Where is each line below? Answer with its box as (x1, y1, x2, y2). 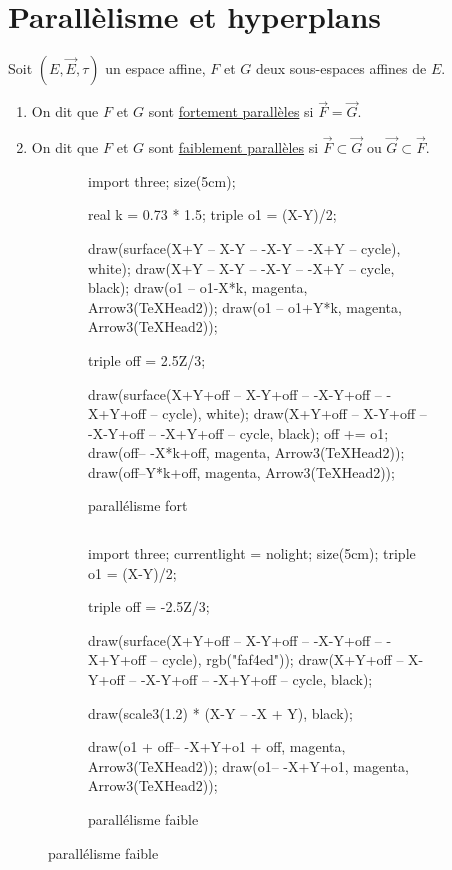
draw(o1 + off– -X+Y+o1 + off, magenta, (88, 736, 346, 757)
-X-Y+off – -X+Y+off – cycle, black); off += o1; (88, 422, 389, 443)
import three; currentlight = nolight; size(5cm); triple (88, 543, 416, 564)
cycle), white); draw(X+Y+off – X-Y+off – (162, 403, 427, 424)
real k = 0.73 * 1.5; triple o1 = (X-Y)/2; (88, 204, 337, 225)
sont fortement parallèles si (148, 101, 314, 122)
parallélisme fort (88, 495, 188, 516)
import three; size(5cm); (88, 170, 236, 191)
